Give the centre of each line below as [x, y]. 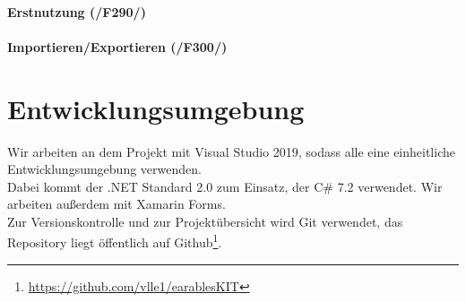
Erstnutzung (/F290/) [77, 11]
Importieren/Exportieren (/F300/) [117, 46]
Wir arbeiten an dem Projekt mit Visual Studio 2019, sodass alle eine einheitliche [231, 151]
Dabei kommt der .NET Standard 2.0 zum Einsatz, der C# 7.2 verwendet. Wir [225, 186]
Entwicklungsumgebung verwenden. [104, 169]
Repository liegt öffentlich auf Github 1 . [115, 241]
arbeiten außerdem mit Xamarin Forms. [116, 204]
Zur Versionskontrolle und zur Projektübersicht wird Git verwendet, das [205, 221]
